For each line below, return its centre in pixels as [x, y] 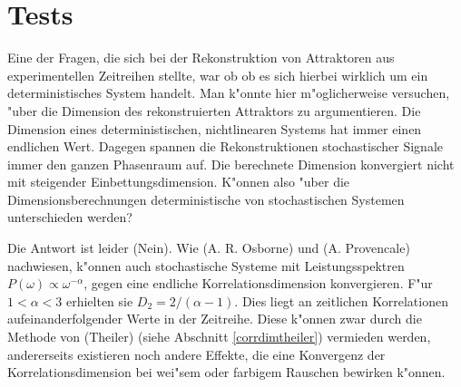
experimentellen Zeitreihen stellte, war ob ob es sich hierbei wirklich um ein [218, 75]
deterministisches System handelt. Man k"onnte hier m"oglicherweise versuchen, [229, 93]
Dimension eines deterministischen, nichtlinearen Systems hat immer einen [215, 128]
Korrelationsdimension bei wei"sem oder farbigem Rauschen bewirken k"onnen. [226, 372]
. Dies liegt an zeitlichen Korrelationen [341, 300]
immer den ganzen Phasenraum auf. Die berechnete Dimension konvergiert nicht [231, 164]
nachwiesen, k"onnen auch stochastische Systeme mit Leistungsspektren [206, 265]
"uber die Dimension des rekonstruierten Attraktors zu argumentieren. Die [214, 110]
